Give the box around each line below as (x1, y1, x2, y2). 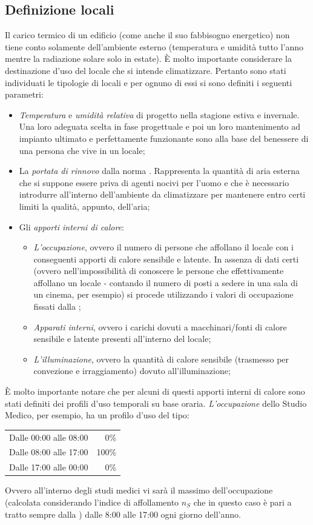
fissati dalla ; (33, 300, 81, 313)
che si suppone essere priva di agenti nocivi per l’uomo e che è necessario (19, 176, 289, 189)
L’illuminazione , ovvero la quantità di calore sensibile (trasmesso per (33, 352, 289, 365)
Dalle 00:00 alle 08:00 (9, 430, 88, 443)
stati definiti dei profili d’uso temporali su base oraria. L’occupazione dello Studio (5, 396, 307, 409)
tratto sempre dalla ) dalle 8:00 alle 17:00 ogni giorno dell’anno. (5, 507, 241, 520)
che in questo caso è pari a (193, 495, 292, 508)
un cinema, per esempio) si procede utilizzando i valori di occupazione (33, 288, 294, 301)
